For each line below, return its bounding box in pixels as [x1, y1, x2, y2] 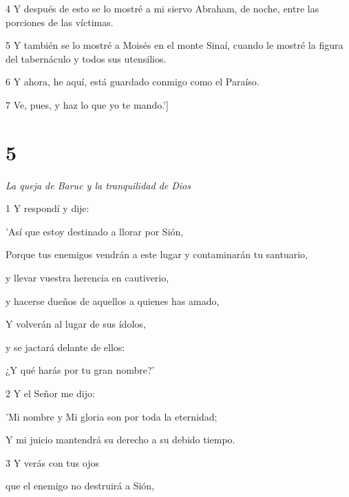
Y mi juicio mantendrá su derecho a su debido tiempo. [6, 432, 235, 447]
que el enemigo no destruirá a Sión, [6, 478, 154, 493]
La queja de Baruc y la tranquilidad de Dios [6, 178, 191, 192]
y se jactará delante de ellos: [6, 339, 125, 354]
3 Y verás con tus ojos [6, 455, 99, 469]
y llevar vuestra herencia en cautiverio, [6, 271, 169, 285]
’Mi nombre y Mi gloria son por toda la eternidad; [6, 409, 218, 423]
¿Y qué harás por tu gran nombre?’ [6, 363, 155, 377]
